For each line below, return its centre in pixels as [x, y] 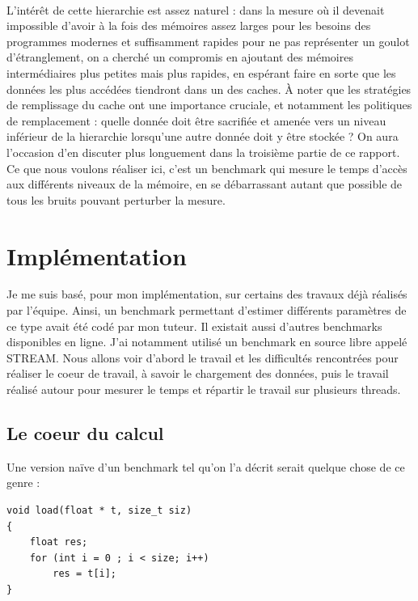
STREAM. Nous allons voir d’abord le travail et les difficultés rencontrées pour [203, 357]
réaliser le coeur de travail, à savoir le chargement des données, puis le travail [198, 373]
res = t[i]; [85, 574]
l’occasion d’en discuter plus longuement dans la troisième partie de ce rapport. [203, 152]
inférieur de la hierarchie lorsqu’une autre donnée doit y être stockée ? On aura [203, 136]
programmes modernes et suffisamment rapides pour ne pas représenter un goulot [208, 41]
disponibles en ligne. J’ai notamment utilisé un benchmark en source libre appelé [207, 342]
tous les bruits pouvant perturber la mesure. [116, 199]
